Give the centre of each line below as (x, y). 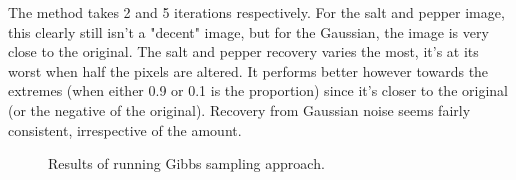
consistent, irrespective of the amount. (125, 129)
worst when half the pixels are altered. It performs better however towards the (248, 70)
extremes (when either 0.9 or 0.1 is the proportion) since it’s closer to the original (258, 90)
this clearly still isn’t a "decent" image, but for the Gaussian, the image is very (248, 31)
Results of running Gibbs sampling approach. (186, 163)
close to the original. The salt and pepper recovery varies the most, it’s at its (243, 51)
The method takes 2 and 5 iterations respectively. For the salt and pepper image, (256, 12)
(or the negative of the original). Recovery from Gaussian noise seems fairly (239, 109)
